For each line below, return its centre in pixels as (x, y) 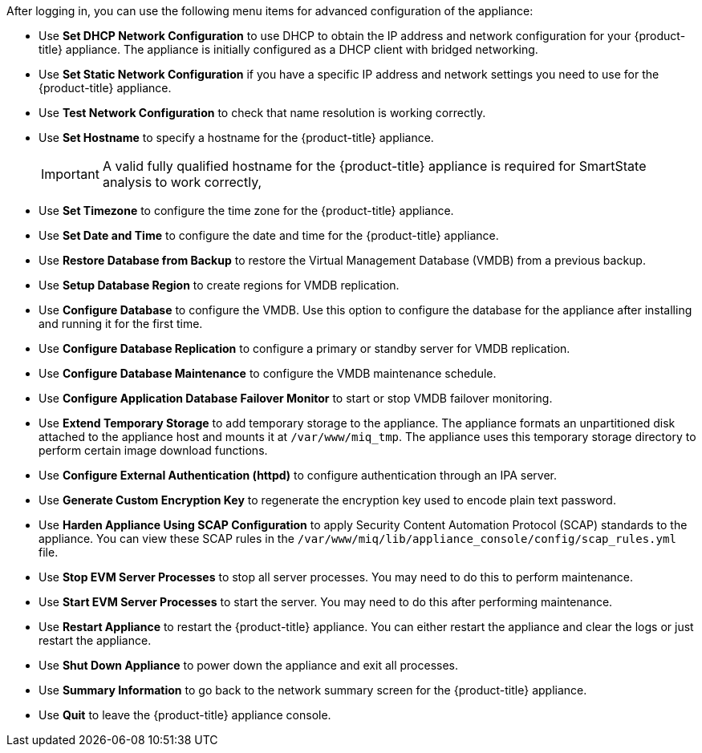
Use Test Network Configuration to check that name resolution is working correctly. (262, 113)
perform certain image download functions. (153, 450)
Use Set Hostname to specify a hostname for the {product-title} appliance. (236, 138)
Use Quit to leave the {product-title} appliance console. (185, 715)
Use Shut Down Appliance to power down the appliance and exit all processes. (249, 665)
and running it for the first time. (121, 324)
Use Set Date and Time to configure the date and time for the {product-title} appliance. (269, 235)
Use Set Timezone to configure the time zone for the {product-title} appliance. (246, 211)
